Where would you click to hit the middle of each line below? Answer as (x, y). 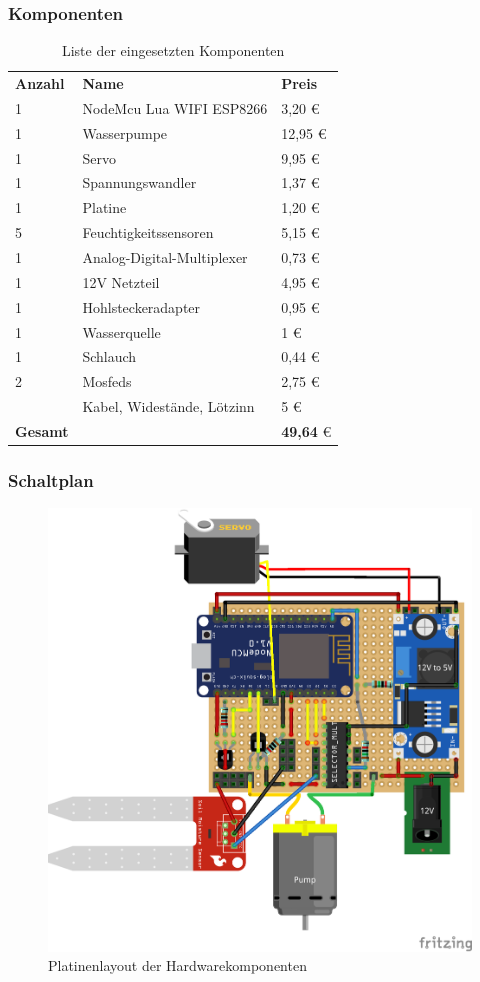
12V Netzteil (121, 281)
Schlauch (109, 356)
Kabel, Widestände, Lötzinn (168, 406)
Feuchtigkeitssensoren (148, 232)
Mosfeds (107, 381)
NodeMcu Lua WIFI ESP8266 (175, 107)
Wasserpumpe (125, 132)
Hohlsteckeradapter (141, 306)
